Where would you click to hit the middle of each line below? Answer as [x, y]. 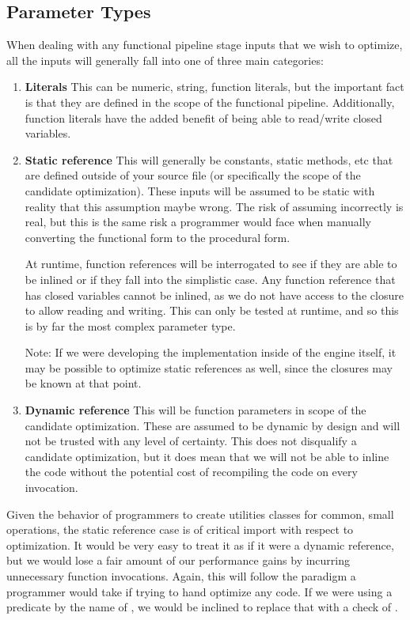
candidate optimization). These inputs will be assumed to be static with [200, 190]
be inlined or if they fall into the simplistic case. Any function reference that [210, 279]
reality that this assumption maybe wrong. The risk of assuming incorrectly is [214, 206]
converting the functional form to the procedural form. [158, 237]
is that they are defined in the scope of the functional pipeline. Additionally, [210, 102]
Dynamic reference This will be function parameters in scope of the [196, 410]
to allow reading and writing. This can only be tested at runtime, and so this [212, 310]
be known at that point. [83, 383]
